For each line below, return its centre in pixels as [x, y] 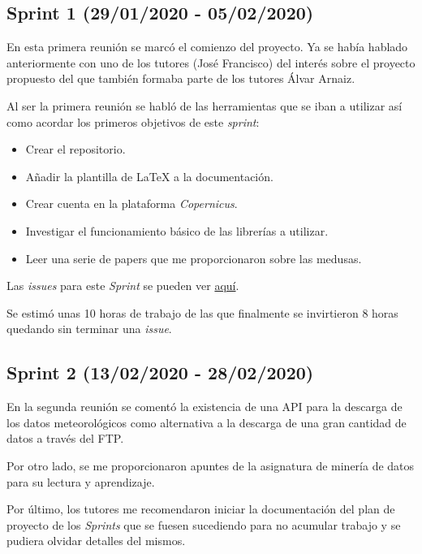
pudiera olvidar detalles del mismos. [96, 541]
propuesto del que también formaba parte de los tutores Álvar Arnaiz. [181, 78]
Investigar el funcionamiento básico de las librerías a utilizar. [177, 230]
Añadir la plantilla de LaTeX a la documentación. [149, 176]
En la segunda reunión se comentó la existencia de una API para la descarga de [205, 407]
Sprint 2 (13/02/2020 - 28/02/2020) [160, 372]
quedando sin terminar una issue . [89, 329]
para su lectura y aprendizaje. [81, 481]
